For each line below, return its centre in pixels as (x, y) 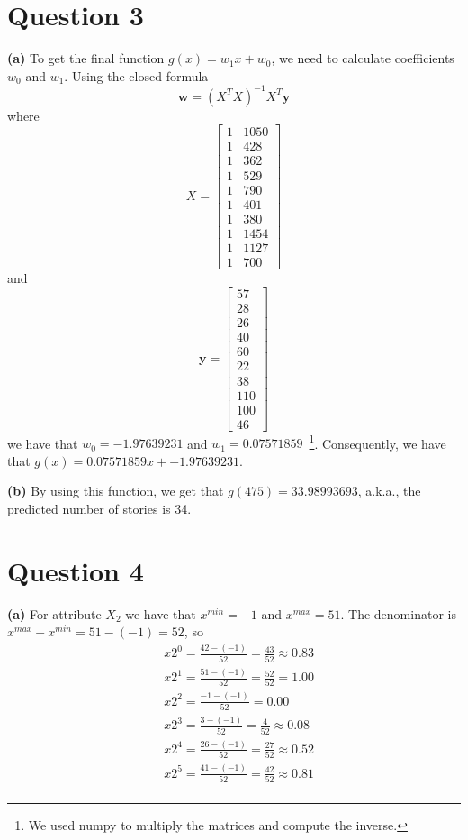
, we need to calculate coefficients (363, 58)
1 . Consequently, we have (378, 442)
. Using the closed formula (136, 75)
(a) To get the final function (86, 58)
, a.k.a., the (389, 491)
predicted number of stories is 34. (99, 509)
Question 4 (76, 570)
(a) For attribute (54, 613)
